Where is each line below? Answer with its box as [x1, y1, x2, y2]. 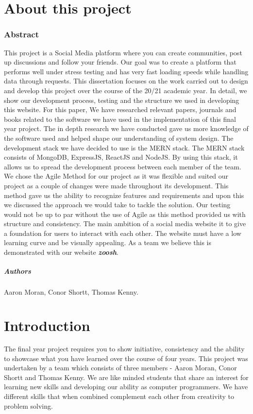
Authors [4, 266, 31, 276]
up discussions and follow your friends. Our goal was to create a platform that [4, 57, 236, 67]
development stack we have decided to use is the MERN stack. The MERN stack [4, 142, 245, 152]
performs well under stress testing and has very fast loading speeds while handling [4, 66, 249, 76]
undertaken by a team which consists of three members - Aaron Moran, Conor [4, 363, 237, 373]
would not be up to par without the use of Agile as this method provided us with [4, 209, 246, 219]
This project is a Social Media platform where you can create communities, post [4, 47, 242, 57]
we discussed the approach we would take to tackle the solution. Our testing [4, 199, 231, 210]
